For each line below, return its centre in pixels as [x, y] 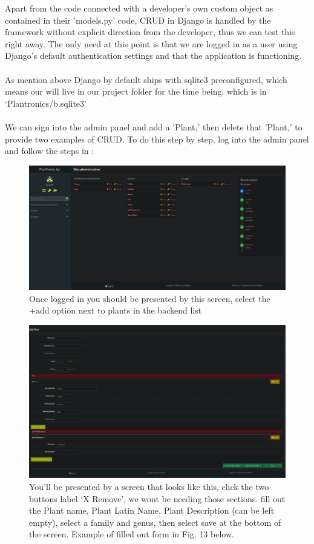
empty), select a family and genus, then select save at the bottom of [155, 522]
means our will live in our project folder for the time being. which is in [136, 91]
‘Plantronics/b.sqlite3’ [46, 103]
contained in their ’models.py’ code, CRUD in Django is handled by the [138, 20]
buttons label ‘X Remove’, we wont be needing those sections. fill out [157, 498]
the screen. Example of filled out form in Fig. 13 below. [132, 534]
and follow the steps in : [50, 151]
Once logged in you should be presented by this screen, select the [150, 298]
